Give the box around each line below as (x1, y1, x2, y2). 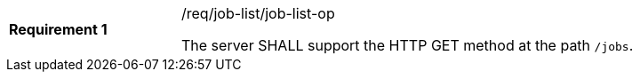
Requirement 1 (9, 20, 108, 38)
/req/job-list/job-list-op (181, 4, 335, 22)
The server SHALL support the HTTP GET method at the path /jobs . (181, 36, 634, 54)
